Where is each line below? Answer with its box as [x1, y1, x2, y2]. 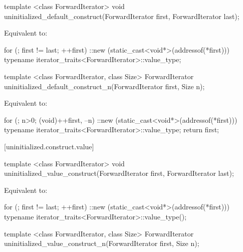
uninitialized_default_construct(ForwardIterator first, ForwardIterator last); [4, 11, 239, 21]
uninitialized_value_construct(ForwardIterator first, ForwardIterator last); [4, 168, 234, 178]
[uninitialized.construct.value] [4, 141, 94, 151]
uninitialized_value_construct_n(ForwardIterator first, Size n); [4, 238, 199, 248]
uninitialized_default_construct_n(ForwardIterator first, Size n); [4, 81, 205, 91]
